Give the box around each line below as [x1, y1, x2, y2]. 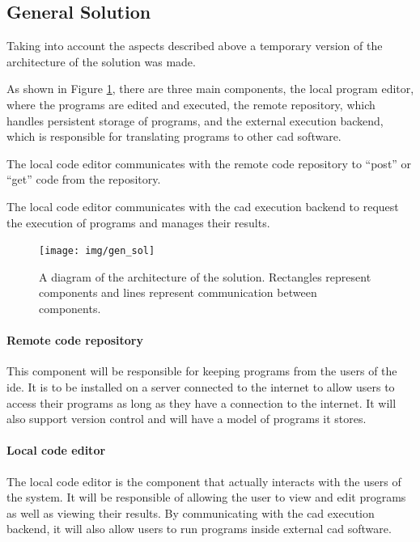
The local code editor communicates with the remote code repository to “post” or [6, 155, 412, 171]
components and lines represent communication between [39, 284, 317, 301]
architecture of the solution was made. [6, 53, 196, 70]
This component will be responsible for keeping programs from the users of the [6, 362, 397, 379]
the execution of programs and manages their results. [6, 214, 270, 231]
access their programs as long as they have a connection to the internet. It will [6, 394, 397, 411]
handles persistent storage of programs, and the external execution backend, [6, 112, 384, 129]
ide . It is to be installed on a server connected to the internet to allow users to [6, 378, 395, 395]
